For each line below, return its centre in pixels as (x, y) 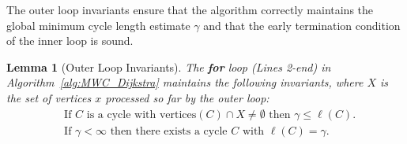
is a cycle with (121, 114)
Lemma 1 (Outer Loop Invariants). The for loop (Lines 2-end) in (169, 66)
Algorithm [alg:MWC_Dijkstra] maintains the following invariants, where (185, 82)
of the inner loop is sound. (70, 41)
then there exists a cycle (169, 131)
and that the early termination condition (302, 25)
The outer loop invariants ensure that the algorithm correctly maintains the (190, 9)
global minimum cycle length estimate (98, 25)
